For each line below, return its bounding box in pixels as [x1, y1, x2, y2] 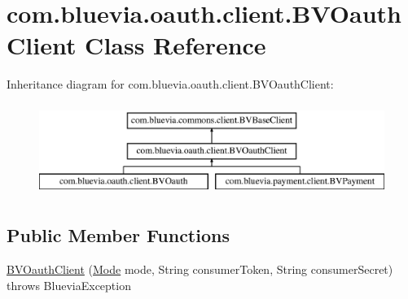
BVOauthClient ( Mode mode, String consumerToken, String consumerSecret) [7, 261, 393, 278]
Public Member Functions [7, 223, 230, 248]
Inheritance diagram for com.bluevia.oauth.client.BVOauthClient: [7, 76, 334, 93]
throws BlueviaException [7, 276, 131, 293]
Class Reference [85, 28, 266, 62]
